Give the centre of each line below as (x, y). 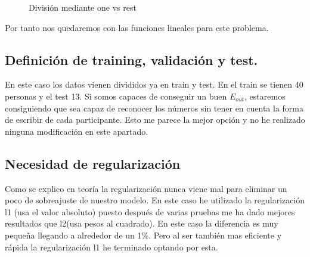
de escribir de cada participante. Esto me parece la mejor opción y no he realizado (155, 120)
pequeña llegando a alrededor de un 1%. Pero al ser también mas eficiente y (143, 235)
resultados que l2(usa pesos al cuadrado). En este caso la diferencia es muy (142, 223)
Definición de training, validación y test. (131, 59)
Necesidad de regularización (93, 163)
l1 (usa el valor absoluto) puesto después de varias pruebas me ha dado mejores (150, 211)
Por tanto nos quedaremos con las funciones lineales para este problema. (137, 27)
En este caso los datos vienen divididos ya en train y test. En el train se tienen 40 (154, 84)
